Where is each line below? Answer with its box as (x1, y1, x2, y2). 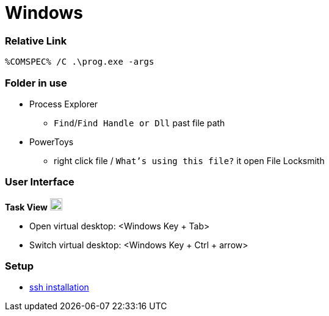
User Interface (5, 176, 74, 189)
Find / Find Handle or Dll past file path (54, 117, 225, 128)
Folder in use (5, 76, 67, 89)
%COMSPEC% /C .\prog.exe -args (5, 57, 154, 67)
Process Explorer (29, 98, 98, 109)
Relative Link (5, 34, 67, 47)
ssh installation (29, 282, 89, 293)
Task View (5, 201, 48, 212)
